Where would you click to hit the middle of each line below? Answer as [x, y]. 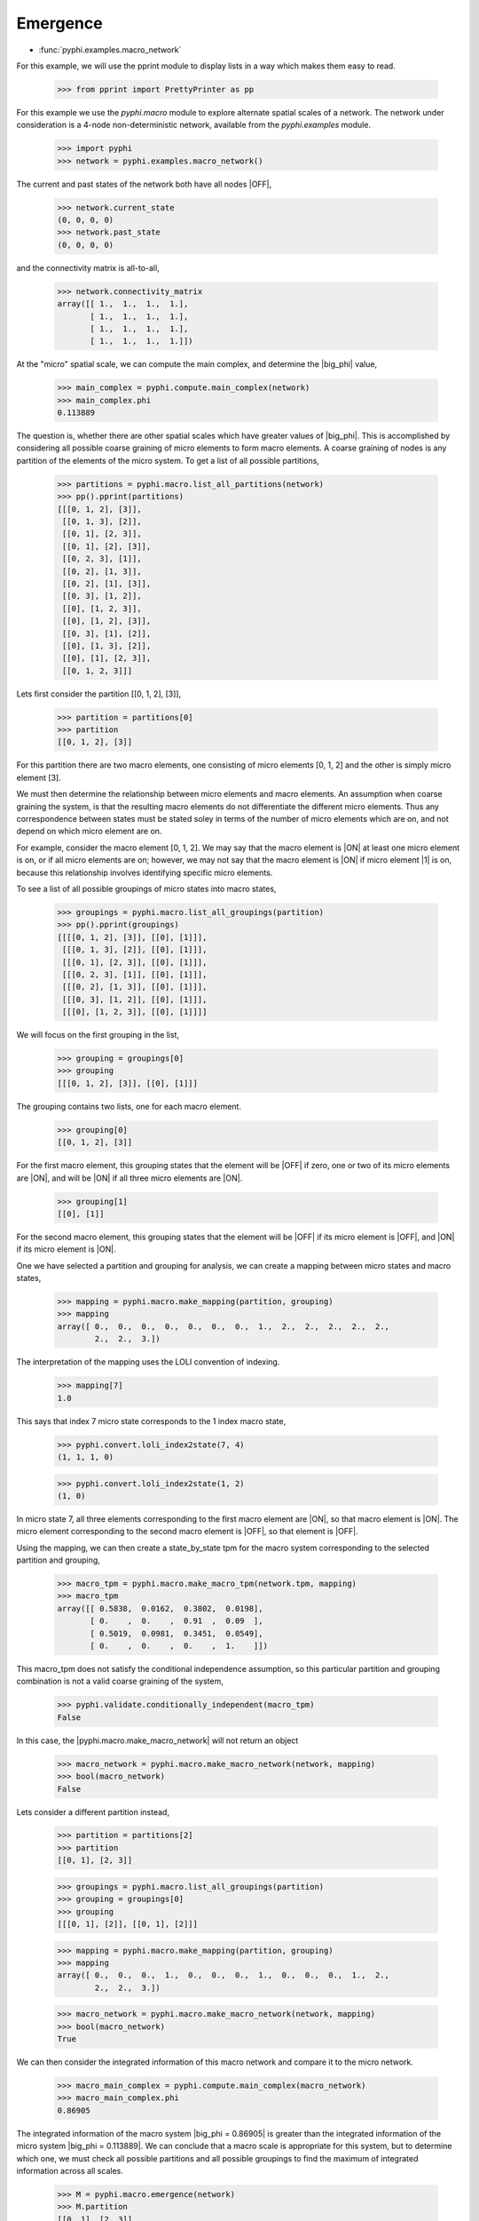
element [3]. [39, 777]
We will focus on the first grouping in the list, [98, 1035]
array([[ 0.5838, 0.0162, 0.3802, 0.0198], [160, 1608]
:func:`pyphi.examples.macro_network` [110, 50]
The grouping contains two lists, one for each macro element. [129, 1106]
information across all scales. [70, 2171]
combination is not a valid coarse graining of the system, [120, 1681]
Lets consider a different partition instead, [93, 1811]
